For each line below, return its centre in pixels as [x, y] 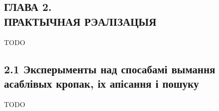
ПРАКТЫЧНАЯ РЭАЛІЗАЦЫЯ [80, 21]
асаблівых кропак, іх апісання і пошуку [102, 83]
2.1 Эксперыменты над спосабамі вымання [110, 69]
